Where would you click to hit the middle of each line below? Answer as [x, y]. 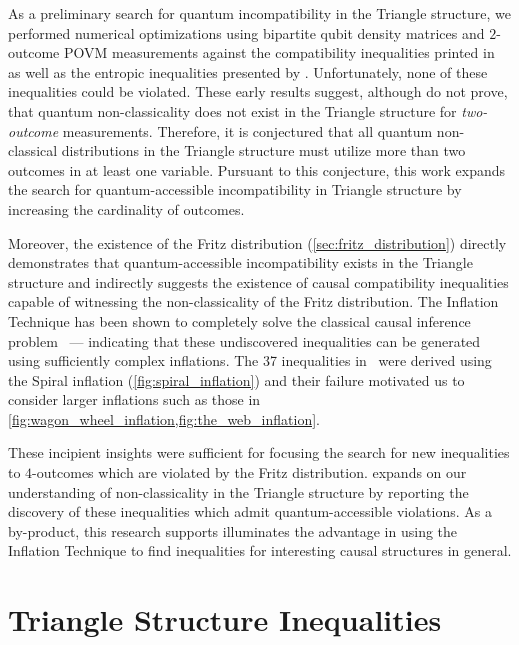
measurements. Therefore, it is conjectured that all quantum [247, 130]
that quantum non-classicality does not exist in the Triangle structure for [232, 110]
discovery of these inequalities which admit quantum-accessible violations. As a [250, 511]
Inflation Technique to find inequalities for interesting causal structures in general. [260, 550]
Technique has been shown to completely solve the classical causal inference [239, 320]
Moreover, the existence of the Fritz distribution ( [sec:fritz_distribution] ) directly [257, 242]
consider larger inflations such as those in [134, 399]
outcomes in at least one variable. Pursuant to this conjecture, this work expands [257, 169]
